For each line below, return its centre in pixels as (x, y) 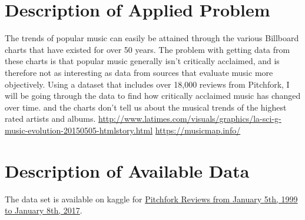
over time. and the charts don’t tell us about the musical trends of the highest (146, 107)
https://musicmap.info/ (198, 130)
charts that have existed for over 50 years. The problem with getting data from (147, 49)
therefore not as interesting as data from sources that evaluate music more (139, 72)
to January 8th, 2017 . (44, 210)
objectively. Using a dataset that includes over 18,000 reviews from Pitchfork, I (147, 84)
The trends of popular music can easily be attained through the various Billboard (152, 38)
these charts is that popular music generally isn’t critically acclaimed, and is (142, 61)
